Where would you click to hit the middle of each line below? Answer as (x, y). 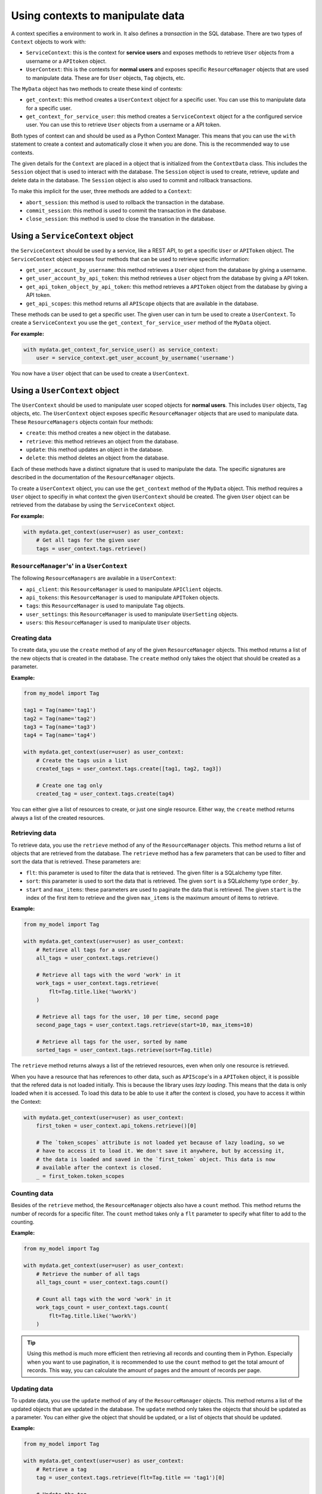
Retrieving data (34, 833)
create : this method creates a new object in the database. (98, 433)
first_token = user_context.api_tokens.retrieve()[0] (116, 1126)
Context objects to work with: (49, 41)
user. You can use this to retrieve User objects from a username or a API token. (123, 125)
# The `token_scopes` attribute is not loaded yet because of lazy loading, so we (160, 1142)
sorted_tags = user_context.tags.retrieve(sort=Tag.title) (124, 1050)
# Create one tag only (69, 785)
